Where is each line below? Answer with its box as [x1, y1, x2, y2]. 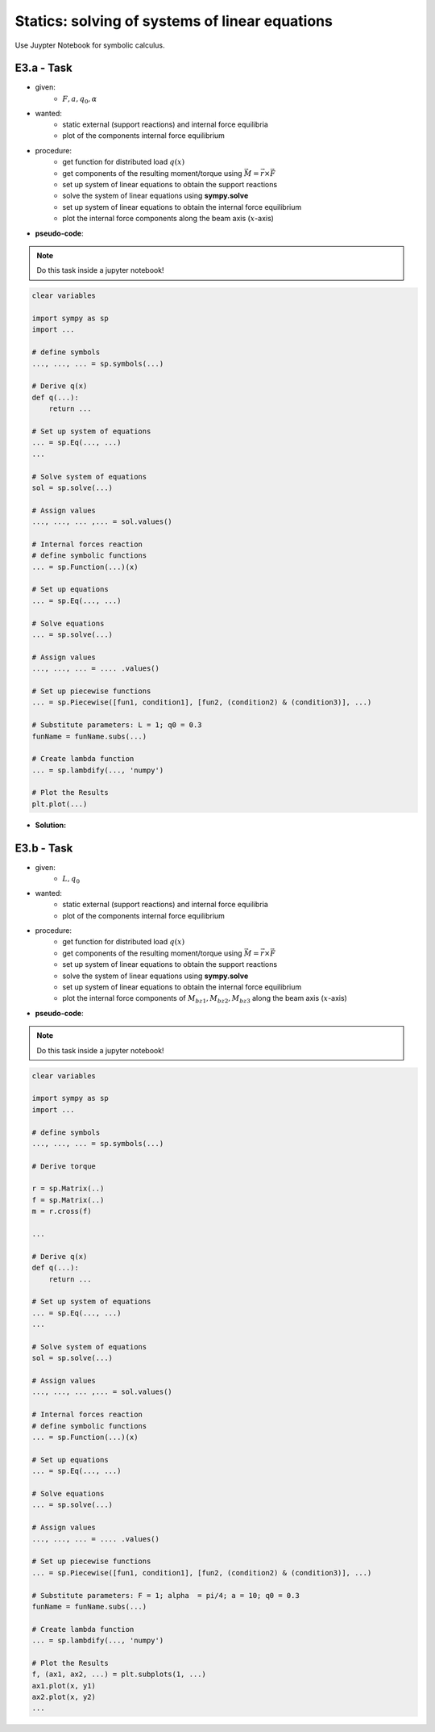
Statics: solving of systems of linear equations [14, 12, 333, 30]
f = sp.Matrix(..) [31, 1195, 105, 1204]
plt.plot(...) [31, 799, 88, 809]
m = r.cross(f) [31, 1207, 92, 1216]
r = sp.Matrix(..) [31, 1184, 105, 1194]
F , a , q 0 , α [62, 94, 97, 105]
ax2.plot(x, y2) [31, 1692, 97, 1702]
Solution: [35, 820, 67, 830]
